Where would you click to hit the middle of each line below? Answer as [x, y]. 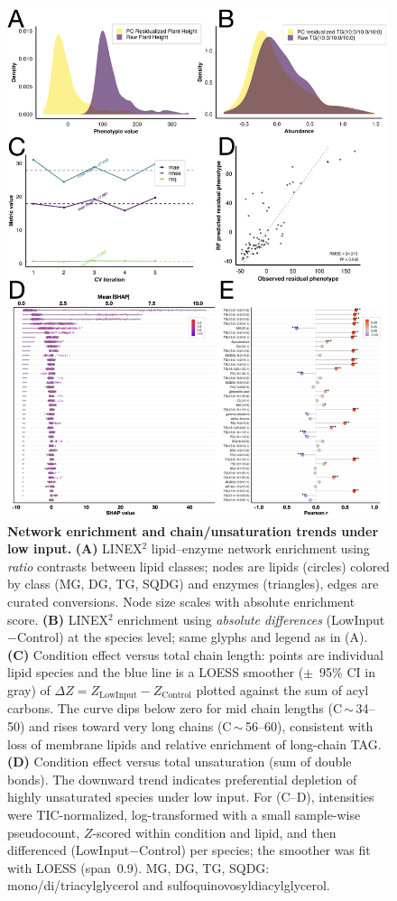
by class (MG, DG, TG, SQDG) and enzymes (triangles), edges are [193, 584]
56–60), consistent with [309, 726]
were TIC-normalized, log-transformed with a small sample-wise [184, 815]
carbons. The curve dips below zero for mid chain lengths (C [175, 708]
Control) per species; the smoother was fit [255, 850]
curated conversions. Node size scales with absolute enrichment [181, 602]
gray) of [29, 690]
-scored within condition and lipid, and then [214, 832]
